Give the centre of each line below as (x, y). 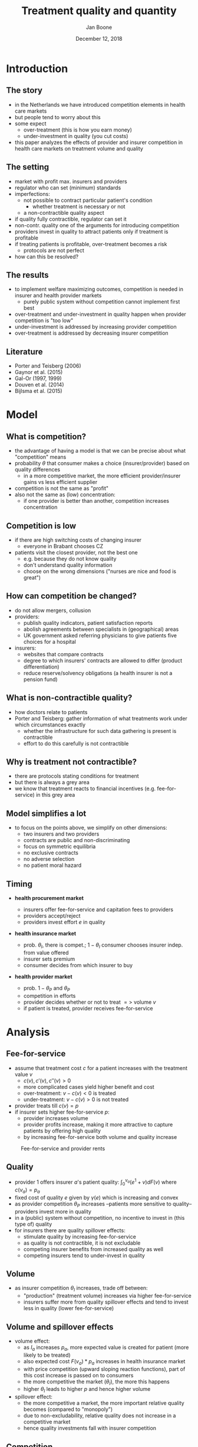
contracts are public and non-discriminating (77, 840)
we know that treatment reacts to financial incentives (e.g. (85, 788)
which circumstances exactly (50, 725)
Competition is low (41, 526)
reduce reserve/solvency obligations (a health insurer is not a (98, 673)
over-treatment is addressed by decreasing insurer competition (92, 333)
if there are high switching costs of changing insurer (78, 540)
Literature (24, 351)
